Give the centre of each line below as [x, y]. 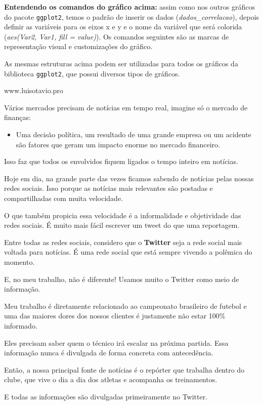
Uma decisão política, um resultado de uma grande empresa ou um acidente [134, 134]
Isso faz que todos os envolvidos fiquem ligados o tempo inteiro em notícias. [121, 161]
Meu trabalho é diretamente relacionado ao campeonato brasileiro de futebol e [125, 306]
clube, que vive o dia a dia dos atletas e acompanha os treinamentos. [111, 379]
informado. [21, 325]
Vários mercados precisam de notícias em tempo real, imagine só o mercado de [126, 107]
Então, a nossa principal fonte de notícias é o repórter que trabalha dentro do [124, 369]
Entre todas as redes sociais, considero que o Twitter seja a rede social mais [123, 242]
